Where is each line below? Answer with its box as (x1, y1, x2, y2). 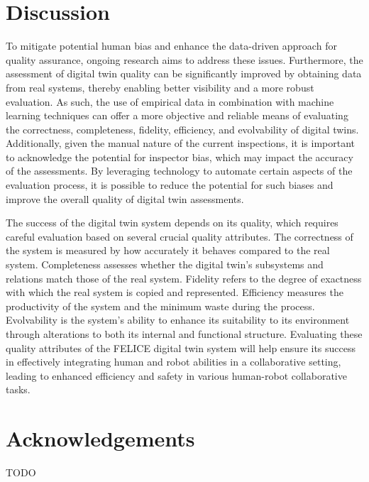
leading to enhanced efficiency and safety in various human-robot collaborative (6, 368, 347, 383)
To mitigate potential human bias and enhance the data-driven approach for (6, 38, 337, 53)
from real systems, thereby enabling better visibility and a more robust (6, 80, 314, 94)
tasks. (6, 382, 31, 397)
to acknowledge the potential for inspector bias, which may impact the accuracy (6, 149, 353, 164)
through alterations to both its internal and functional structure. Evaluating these (6, 327, 363, 341)
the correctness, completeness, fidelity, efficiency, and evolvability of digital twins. (6, 121, 359, 136)
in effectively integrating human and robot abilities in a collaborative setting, (6, 354, 341, 369)
